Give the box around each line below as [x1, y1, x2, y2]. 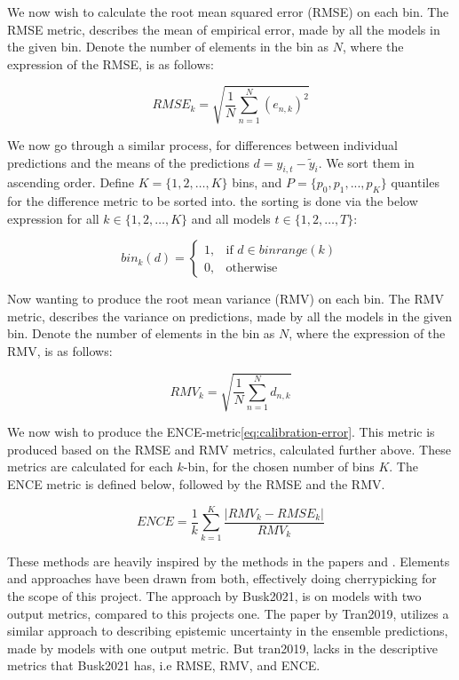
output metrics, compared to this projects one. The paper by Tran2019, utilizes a [7, 604, 449, 622]
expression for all [7, 209, 99, 227]
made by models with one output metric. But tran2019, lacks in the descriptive [7, 638, 439, 657]
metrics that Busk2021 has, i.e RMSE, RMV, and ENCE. [7, 656, 321, 675]
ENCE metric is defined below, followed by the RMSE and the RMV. [7, 475, 385, 493]
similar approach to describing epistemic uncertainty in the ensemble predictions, [7, 621, 448, 640]
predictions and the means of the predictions [7, 153, 249, 171]
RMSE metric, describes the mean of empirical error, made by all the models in [7, 20, 440, 38]
